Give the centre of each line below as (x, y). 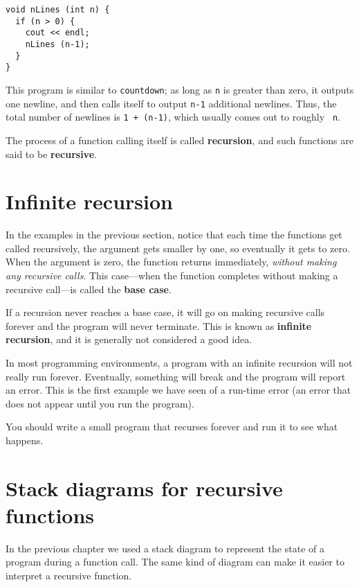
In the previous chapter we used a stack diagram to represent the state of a (165, 548)
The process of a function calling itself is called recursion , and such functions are (180, 140)
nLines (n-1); (57, 44)
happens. (25, 440)
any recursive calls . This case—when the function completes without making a (172, 275)
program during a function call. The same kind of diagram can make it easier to (175, 562)
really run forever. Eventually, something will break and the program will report (176, 376)
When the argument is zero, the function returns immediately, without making (171, 262)
